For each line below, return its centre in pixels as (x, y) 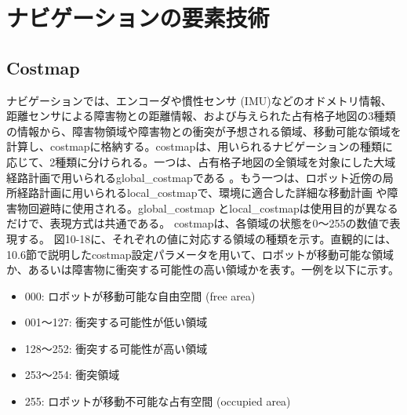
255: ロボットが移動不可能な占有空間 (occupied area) (158, 401)
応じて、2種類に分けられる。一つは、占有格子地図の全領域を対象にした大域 (201, 161)
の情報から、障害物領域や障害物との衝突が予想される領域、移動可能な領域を (204, 131)
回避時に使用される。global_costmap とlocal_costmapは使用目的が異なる (213, 207)
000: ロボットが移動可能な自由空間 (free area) (140, 295)
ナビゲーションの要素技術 (138, 18)
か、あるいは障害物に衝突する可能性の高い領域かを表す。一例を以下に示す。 (203, 269)
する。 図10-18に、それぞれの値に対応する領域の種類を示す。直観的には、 (207, 238)
